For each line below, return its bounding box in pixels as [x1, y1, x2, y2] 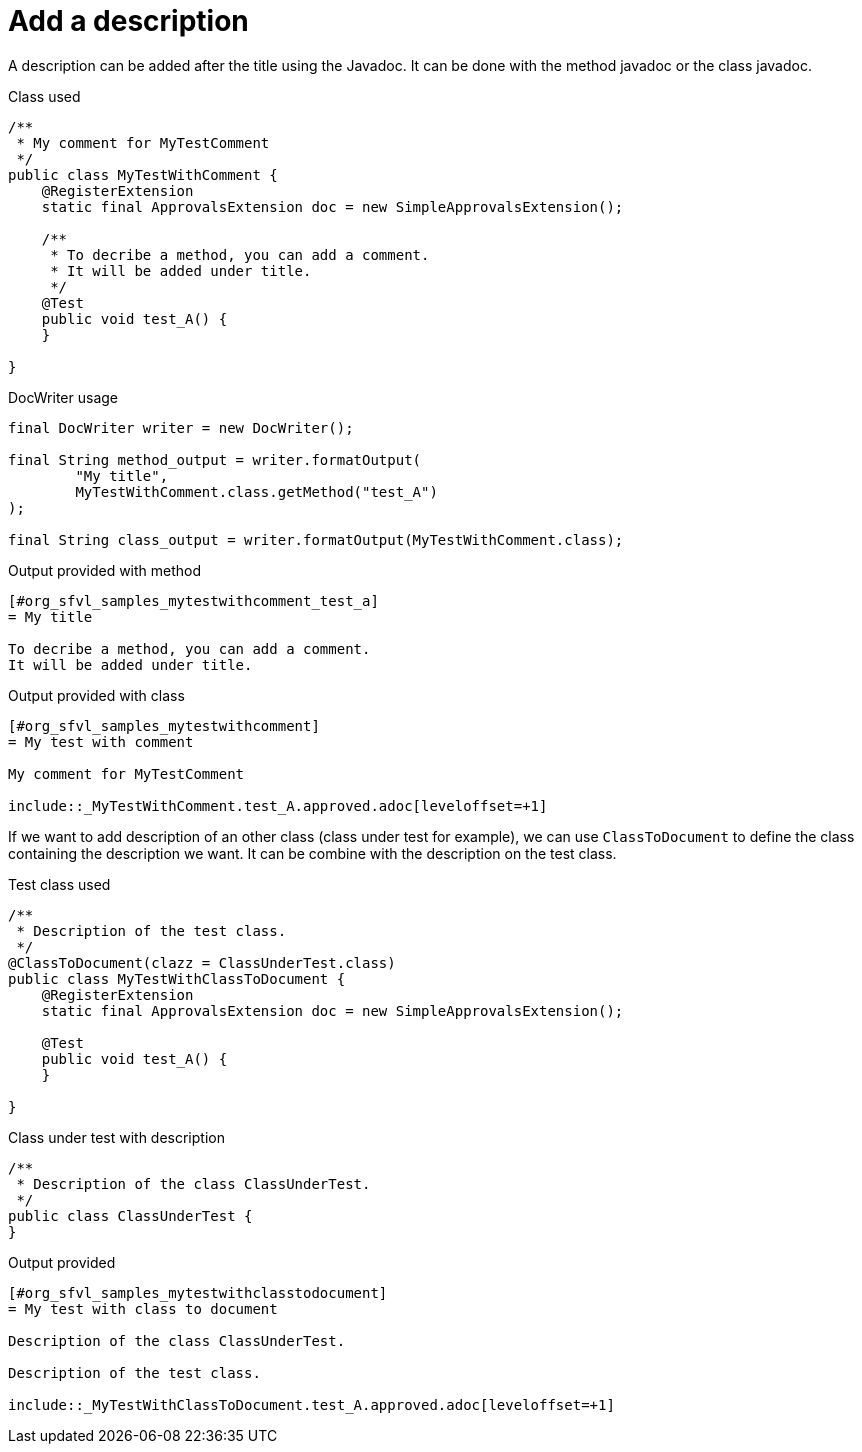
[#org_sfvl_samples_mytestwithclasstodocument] [8, 1284, 388, 1301]
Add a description [8, 4, 249, 38]
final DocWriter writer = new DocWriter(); [8, 419, 354, 436]
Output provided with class [8, 686, 185, 704]
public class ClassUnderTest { [8, 1207, 253, 1224]
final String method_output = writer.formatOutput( [8, 451, 422, 468]
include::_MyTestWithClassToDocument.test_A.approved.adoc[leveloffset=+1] [8, 1396, 615, 1413]
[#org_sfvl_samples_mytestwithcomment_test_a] [8, 592, 379, 609]
